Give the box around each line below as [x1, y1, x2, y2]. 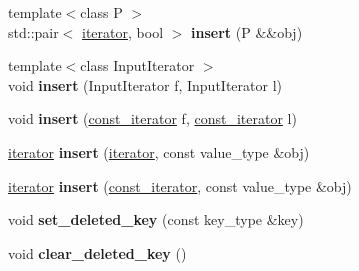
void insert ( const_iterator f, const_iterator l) [8, 108, 297, 129]
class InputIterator [80, 55, 195, 76]
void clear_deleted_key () [8, 242, 187, 263]
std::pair [8, 21, 59, 42]
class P [80, 2, 123, 22]
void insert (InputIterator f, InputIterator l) [8, 74, 282, 95]
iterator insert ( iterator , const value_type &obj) [8, 141, 310, 162]
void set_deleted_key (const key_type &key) [8, 209, 304, 230]
